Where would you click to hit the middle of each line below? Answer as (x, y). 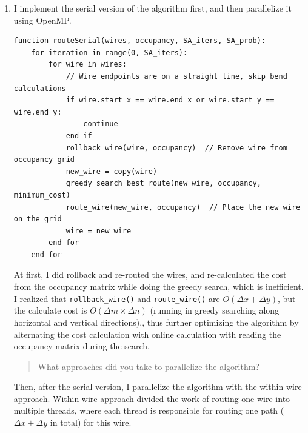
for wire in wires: (88, 65)
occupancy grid (44, 160)
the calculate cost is (50, 310)
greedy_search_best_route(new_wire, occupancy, (163, 183)
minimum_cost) (42, 195)
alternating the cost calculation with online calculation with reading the (147, 334)
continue (101, 124)
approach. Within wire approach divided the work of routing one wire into (152, 398)
